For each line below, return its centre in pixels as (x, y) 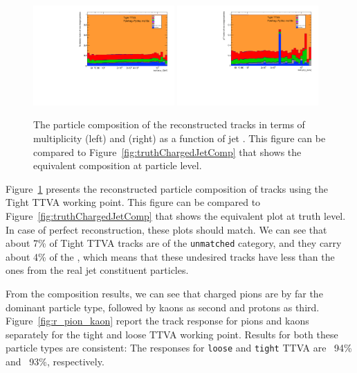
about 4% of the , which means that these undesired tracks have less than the (170, 256)
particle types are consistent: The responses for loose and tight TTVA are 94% (179, 348)
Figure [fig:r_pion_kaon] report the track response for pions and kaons (157, 321)
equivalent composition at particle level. (118, 165)
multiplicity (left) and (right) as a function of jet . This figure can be (180, 138)
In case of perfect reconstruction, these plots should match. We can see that (166, 229)
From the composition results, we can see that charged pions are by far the (164, 294)
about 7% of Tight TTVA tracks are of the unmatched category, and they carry (174, 243)
